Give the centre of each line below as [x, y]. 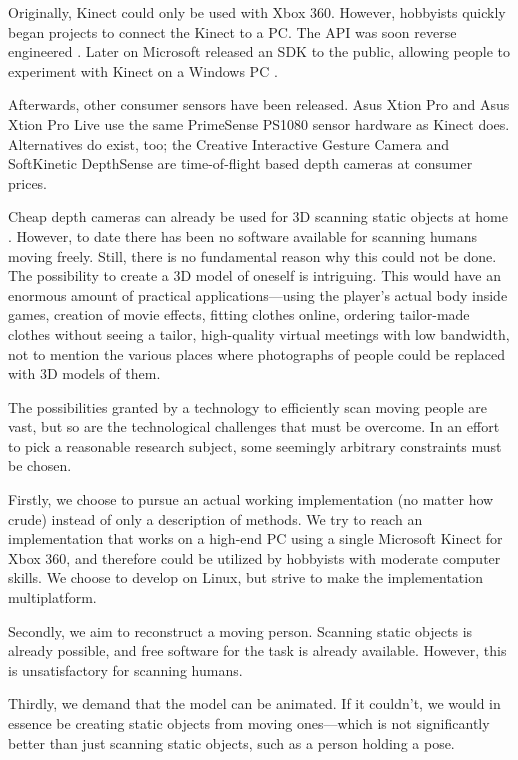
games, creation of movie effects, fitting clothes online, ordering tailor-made [239, 314]
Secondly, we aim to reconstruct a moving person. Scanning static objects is [240, 630]
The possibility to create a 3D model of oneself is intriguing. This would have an [254, 275]
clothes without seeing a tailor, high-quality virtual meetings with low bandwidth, [259, 333]
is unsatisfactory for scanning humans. [125, 669]
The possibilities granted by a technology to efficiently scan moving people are [248, 406]
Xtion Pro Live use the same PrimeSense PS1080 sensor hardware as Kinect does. [259, 123]
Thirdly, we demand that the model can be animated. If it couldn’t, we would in [254, 703]
